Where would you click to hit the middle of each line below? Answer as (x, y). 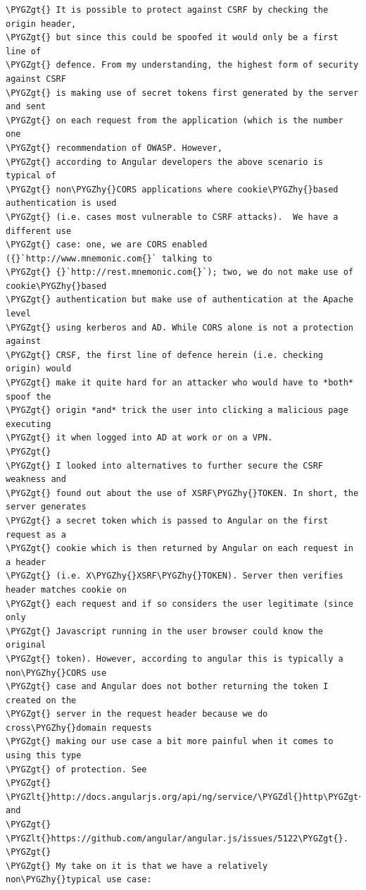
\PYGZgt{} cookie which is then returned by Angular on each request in (179, 549)
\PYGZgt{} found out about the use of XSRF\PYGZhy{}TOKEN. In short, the (182, 493)
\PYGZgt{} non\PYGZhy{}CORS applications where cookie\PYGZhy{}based (172, 189)
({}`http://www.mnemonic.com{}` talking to (109, 258)
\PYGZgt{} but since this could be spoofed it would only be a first (172, 38)
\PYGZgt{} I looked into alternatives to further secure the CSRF (165, 465)
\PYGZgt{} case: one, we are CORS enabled (107, 245)
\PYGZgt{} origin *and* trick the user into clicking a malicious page (177, 410)
